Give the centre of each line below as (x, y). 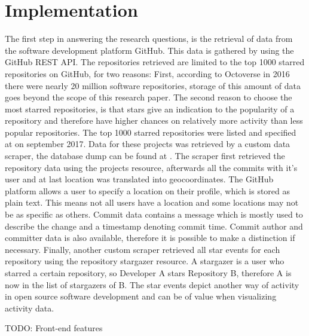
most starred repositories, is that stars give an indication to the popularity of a (150, 109)
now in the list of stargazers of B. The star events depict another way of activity (152, 284)
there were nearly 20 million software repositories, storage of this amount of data (153, 85)
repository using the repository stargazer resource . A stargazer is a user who (145, 261)
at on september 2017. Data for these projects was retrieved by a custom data (148, 144)
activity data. (30, 308)
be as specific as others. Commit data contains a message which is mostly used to (154, 214)
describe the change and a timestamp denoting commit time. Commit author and (154, 226)
